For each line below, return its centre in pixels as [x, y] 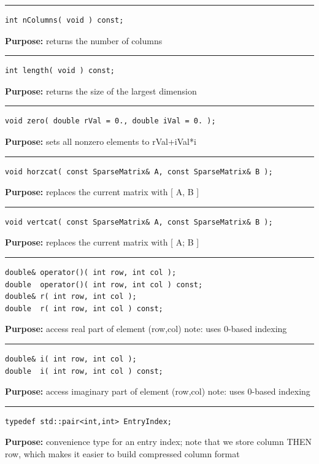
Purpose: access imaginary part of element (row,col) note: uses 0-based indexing [158, 391]
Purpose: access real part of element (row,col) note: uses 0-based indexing [146, 329]
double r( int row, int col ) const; [84, 308]
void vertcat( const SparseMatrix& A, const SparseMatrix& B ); [139, 222]
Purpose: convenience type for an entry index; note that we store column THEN [159, 442]
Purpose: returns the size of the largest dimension [101, 91]
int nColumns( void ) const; [64, 20]
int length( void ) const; [60, 71]
